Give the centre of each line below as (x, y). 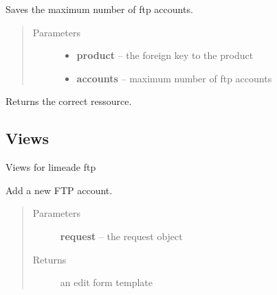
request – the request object (121, 236)
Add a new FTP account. (59, 190)
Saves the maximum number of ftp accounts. (99, 9)
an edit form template (107, 282)
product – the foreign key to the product (165, 55)
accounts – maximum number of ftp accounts (174, 78)
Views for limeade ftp (51, 167)
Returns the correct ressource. (69, 101)
